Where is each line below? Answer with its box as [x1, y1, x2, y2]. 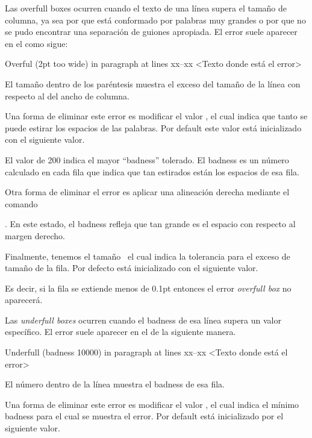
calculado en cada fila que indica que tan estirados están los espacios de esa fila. [5, 165, 299, 178]
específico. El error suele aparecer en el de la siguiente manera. [5, 325, 236, 338]
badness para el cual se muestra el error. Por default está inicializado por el [5, 410, 284, 422]
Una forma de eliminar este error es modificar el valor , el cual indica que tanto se [5, 110, 308, 122]
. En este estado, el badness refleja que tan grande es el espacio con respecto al [5, 217, 296, 230]
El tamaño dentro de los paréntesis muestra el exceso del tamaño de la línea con [5, 77, 301, 90]
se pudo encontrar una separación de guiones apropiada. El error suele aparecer [5, 25, 298, 38]
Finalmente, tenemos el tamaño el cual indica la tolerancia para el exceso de [5, 249, 290, 262]
